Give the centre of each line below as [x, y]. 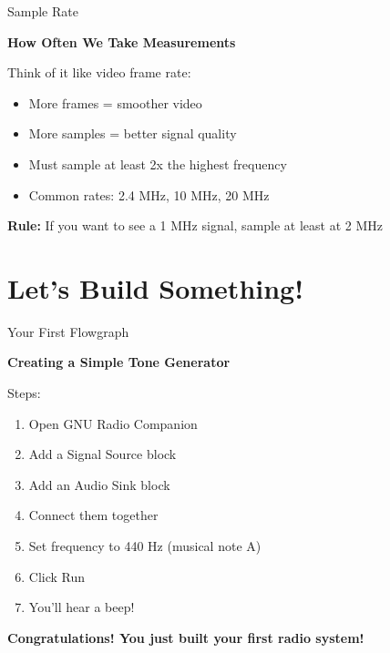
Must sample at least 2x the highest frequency [158, 163]
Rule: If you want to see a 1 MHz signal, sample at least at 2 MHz [195, 225]
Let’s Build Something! [155, 287]
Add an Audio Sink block [99, 484]
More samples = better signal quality [133, 133]
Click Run [57, 576]
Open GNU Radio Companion [113, 423]
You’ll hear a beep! [82, 607]
